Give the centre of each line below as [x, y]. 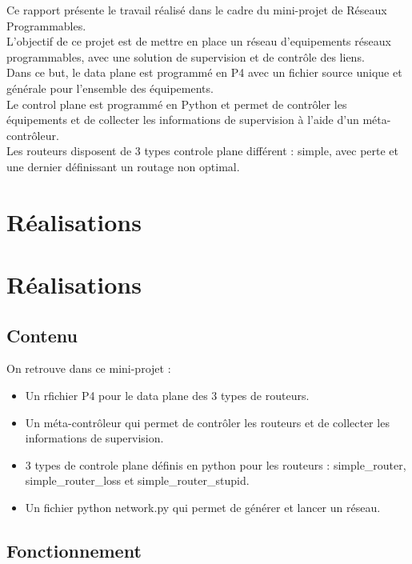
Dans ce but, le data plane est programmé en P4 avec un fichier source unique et [204, 72]
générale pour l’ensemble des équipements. [110, 88]
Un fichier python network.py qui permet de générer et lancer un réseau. [203, 508]
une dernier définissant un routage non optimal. [123, 166]
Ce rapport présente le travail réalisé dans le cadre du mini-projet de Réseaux [197, 10]
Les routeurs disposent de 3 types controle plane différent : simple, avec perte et [203, 151]
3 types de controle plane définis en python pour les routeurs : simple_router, [216, 464]
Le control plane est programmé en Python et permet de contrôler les [177, 104]
